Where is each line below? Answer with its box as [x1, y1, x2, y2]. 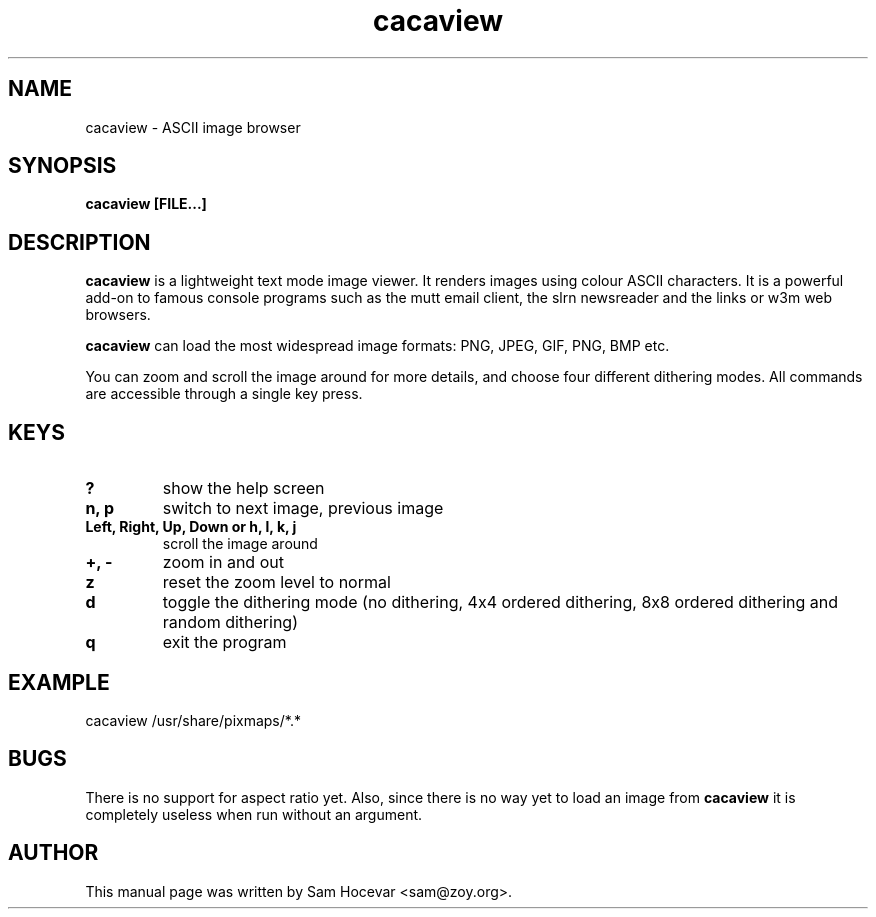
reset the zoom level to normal [162, 572, 391, 593]
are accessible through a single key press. [85, 385, 363, 403]
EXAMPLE [8, 669, 110, 695]
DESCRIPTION [8, 229, 151, 255]
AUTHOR [8, 840, 99, 866]
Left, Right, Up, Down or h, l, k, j [85, 518, 297, 536]
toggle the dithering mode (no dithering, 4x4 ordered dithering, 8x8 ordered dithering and [162, 592, 839, 613]
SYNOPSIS [8, 153, 117, 179]
